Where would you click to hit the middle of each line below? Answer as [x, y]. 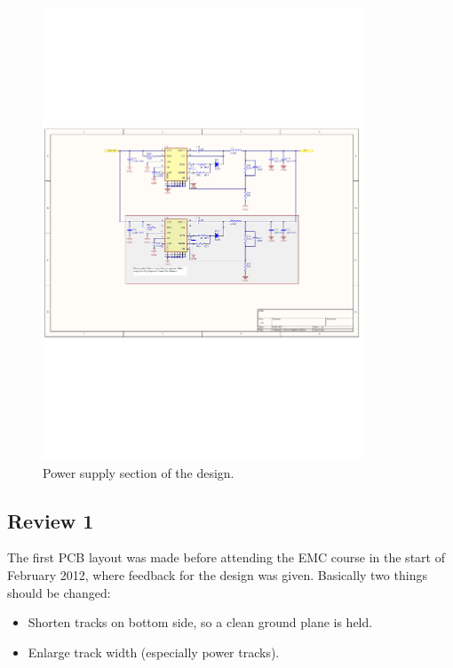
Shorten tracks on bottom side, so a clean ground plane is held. [200, 622]
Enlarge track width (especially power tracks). [154, 652]
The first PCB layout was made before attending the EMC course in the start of [226, 557]
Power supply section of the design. [139, 472]
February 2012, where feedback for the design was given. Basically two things [217, 574]
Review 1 [51, 520]
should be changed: [59, 592]
